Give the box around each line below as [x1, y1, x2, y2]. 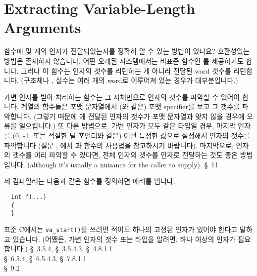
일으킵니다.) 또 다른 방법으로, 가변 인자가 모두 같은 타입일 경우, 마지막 [19, 120, 236, 131]
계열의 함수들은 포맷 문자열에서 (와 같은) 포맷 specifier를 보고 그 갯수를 [21, 101, 240, 112]
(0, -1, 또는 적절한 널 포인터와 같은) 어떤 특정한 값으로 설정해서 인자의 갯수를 [12, 130, 251, 141]
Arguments [4, 17, 81, 38]
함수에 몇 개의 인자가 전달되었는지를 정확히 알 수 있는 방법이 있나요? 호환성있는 [4, 46, 250, 56]
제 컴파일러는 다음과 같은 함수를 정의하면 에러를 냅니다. [4, 176, 175, 186]
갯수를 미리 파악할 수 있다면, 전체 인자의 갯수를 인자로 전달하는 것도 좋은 [12, 150, 238, 160]
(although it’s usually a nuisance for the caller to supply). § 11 [27, 159, 218, 169]
